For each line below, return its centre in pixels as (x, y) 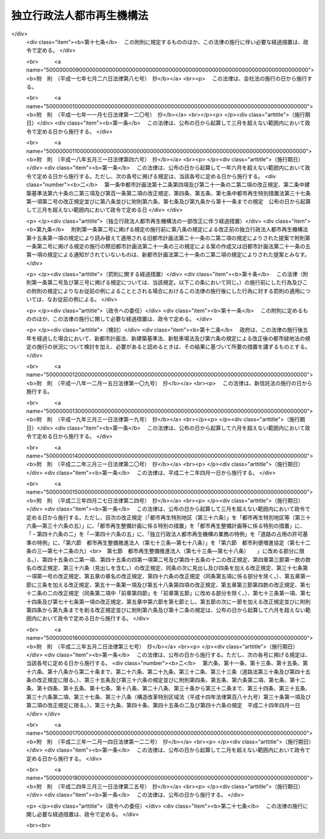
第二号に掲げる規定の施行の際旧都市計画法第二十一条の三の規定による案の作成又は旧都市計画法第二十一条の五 (174, 246)
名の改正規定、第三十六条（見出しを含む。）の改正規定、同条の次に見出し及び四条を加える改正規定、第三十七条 (165, 568)
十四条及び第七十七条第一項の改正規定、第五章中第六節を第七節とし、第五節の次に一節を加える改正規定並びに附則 (169, 601)
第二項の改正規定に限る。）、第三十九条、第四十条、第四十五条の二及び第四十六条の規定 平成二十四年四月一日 (163, 705)
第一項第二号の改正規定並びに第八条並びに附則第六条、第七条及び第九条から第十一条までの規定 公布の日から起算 (169, 201)
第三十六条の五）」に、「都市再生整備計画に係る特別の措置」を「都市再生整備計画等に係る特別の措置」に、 (174, 526)
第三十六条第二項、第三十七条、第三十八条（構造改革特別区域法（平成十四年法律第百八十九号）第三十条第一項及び (169, 697)
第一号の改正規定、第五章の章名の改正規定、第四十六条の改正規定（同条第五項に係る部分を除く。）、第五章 (168, 576)
